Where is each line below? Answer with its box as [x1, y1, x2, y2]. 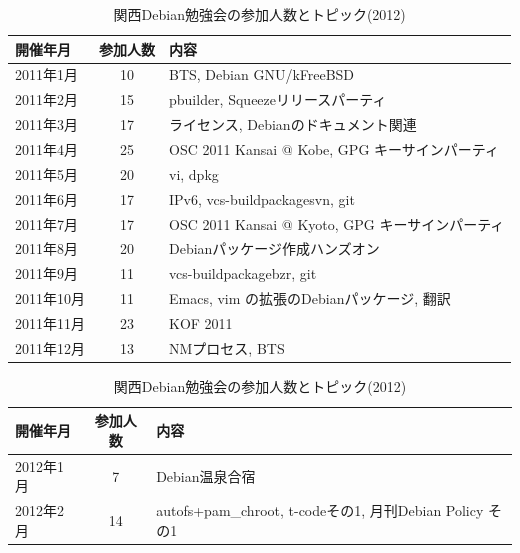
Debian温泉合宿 [156, 465, 256, 486]
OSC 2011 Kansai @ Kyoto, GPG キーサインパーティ [169, 213, 505, 234]
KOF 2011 [169, 312, 233, 333]
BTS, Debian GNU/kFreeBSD [169, 64, 355, 85]
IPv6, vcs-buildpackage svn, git [169, 188, 355, 209]
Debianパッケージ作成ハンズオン [169, 238, 380, 259]
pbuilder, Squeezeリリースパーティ [169, 89, 387, 110]
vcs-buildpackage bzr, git [169, 263, 317, 284]
